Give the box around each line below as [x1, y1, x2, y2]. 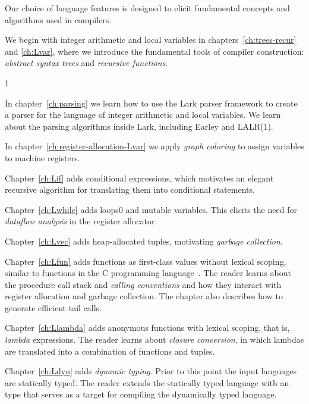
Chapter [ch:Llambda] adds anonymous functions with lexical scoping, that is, [5, 321, 290, 334]
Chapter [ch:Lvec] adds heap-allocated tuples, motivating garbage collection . [5, 234, 283, 247]
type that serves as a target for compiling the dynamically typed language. [5, 388, 277, 400]
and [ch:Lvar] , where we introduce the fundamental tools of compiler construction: [5, 45, 304, 57]
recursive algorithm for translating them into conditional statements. [5, 183, 255, 196]
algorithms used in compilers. [5, 13, 112, 26]
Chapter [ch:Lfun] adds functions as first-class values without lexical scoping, [5, 255, 286, 267]
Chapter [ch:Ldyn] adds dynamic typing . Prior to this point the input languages [5, 365, 297, 377]
